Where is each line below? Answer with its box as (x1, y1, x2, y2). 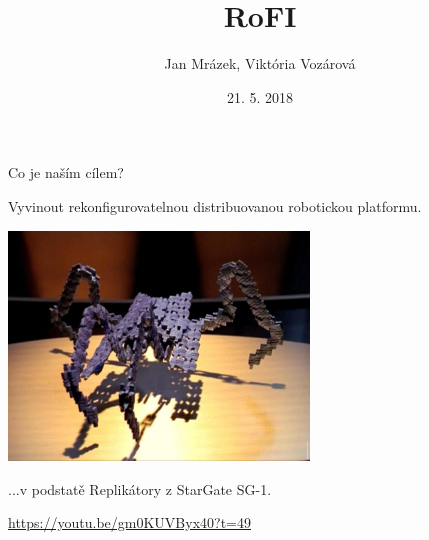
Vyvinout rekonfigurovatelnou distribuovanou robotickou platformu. (8, 195, 422, 216)
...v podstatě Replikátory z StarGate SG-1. (8, 478, 272, 499)
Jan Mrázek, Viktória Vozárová (164, 53, 356, 74)
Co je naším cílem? (8, 162, 124, 183)
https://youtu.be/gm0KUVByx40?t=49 (8, 512, 251, 533)
